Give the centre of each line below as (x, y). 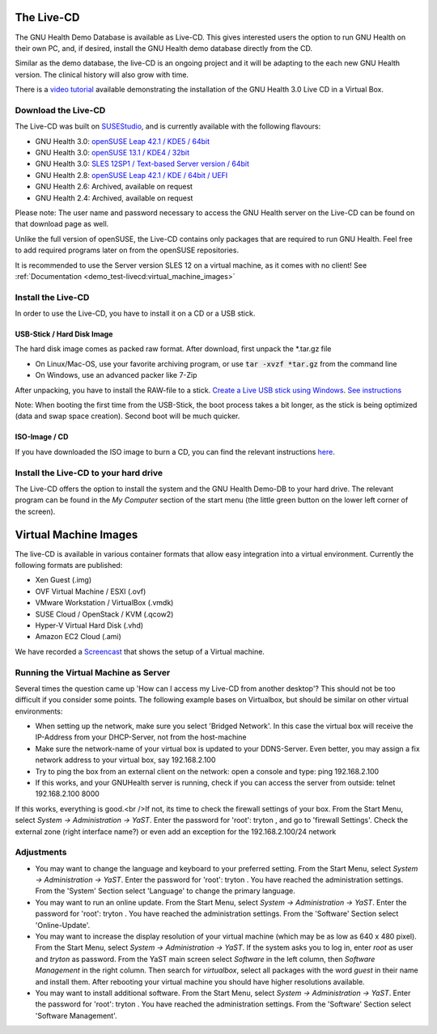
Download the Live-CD (60, 110)
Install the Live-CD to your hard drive (89, 473)
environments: (39, 711)
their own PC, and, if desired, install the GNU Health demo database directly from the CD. (164, 48)
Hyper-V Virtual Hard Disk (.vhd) (89, 625)
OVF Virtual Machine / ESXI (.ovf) (91, 591)
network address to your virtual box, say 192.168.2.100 (125, 760)
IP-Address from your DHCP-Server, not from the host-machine (141, 737)
